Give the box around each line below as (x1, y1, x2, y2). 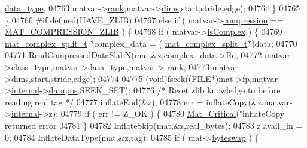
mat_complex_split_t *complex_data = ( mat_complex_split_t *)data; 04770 (5, 37, 297, 49)
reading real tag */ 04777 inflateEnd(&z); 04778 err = (5, 95, 203, 108)
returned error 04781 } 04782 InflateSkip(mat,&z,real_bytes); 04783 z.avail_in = (5, 119, 303, 131)
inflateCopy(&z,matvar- (206, 95, 293, 108)
